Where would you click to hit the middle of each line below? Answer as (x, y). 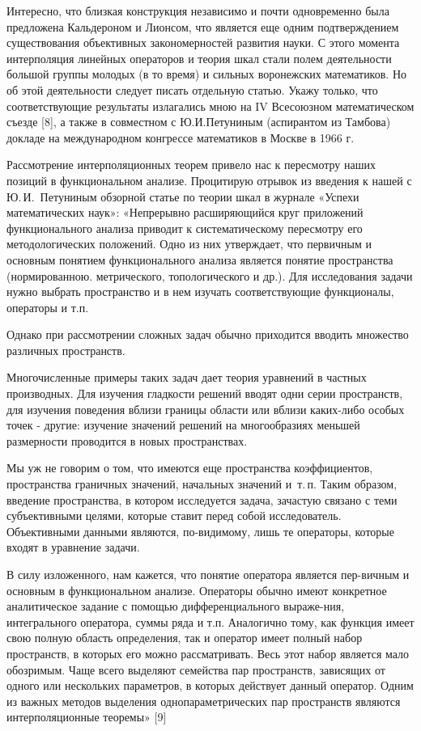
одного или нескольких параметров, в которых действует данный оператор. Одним (210, 685)
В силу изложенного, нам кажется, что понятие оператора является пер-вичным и (208, 574)
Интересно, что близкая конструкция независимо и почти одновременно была (198, 11)
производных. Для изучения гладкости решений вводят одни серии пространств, (205, 393)
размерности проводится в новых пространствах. (127, 440)
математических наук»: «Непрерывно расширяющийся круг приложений (185, 212)
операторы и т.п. (48, 307)
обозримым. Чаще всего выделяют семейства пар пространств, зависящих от (196, 669)
